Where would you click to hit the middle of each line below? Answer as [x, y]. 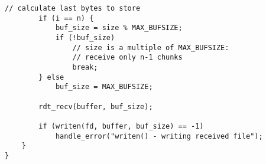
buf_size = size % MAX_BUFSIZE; [119, 28]
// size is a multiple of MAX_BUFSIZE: [151, 47]
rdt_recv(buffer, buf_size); [96, 106]
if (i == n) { [66, 18]
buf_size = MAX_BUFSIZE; [104, 87]
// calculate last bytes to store [73, 8]
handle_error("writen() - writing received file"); [159, 136]
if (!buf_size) [85, 37]
